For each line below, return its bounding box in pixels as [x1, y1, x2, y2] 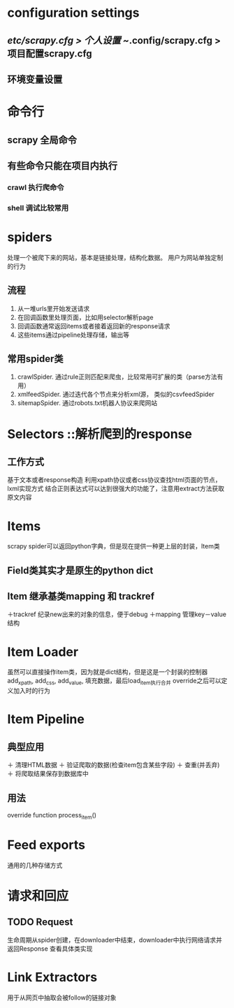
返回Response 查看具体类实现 [7, 944, 93, 953]
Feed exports [7, 837, 86, 853]
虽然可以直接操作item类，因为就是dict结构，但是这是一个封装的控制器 [7, 668, 208, 676]
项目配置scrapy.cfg [7, 48, 92, 59]
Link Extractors [7, 969, 98, 985]
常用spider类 [7, 353, 64, 365]
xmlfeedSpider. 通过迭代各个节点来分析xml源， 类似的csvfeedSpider [17, 390, 215, 399]
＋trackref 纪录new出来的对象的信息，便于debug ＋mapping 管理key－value [7, 610, 227, 619]
